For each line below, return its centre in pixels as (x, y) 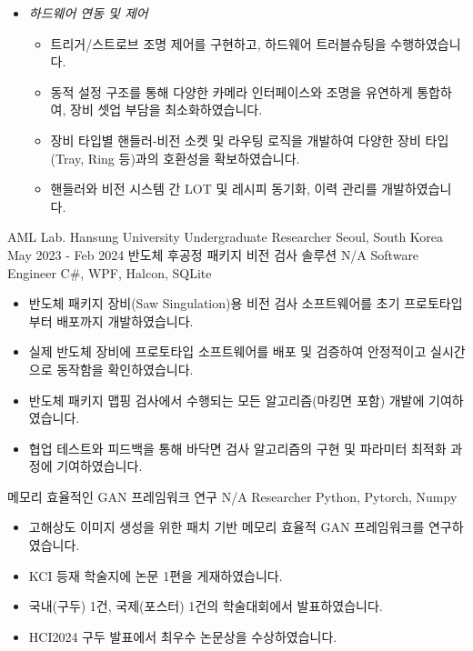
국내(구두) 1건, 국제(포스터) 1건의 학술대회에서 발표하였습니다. (206, 606)
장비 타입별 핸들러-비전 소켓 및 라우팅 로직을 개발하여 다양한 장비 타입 (250, 140)
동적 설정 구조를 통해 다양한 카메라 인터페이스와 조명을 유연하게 (231, 91)
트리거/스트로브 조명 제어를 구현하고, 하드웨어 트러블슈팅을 (218, 43)
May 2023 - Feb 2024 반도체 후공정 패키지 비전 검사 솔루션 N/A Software (213, 254)
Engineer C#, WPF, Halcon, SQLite (110, 272)
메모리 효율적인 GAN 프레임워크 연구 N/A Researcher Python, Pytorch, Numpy (232, 496)
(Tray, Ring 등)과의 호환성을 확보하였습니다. (175, 158)
